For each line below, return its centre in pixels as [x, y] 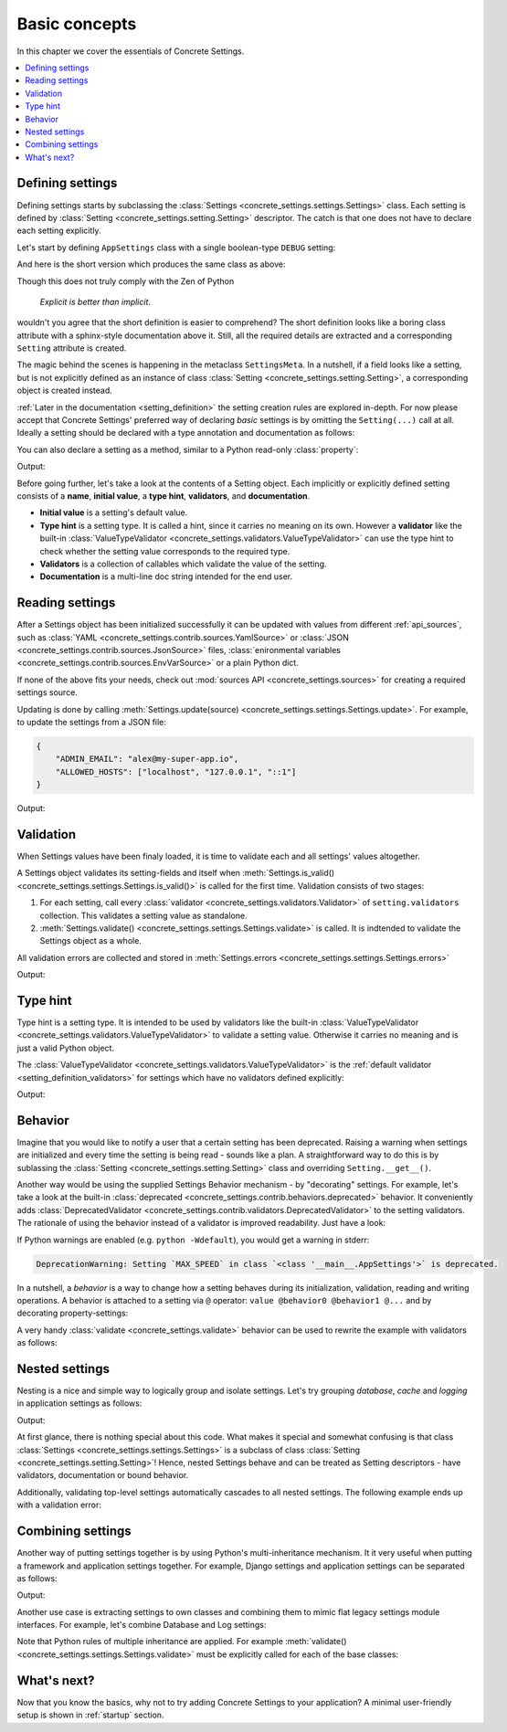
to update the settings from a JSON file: [91, 722]
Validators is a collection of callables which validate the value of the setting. [183, 564]
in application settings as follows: [79, 1403]
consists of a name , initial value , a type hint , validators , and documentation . [164, 496]
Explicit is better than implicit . [95, 301]
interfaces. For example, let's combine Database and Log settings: [142, 1625]
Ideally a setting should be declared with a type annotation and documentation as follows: [186, 433]
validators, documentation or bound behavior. [103, 1475]
